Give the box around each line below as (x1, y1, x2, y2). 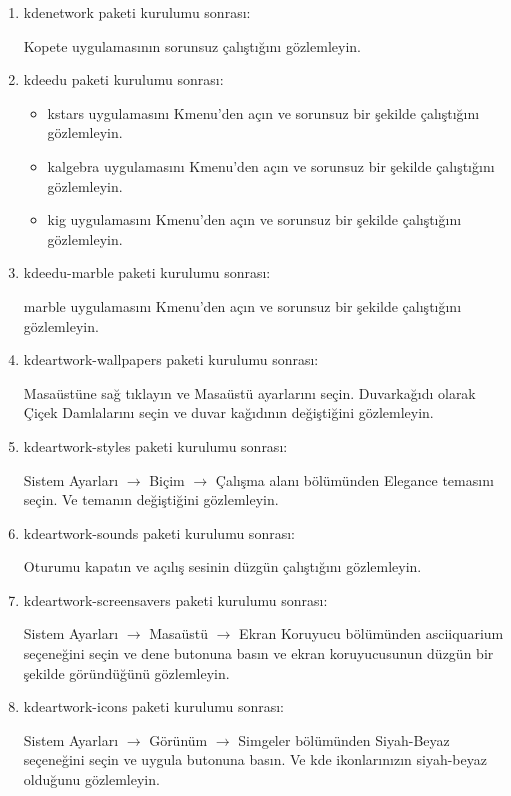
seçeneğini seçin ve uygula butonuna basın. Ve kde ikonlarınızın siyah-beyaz (23, 749, 487, 770)
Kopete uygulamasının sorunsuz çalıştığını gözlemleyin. (23, 35, 361, 56)
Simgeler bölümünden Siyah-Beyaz (238, 729, 450, 750)
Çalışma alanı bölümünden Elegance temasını (215, 469, 494, 490)
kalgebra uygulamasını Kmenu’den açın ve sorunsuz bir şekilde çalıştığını (47, 155, 495, 176)
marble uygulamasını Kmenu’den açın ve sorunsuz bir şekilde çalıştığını (23, 295, 462, 316)
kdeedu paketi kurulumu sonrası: (23, 69, 224, 90)
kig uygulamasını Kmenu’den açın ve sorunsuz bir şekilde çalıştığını (47, 209, 462, 230)
